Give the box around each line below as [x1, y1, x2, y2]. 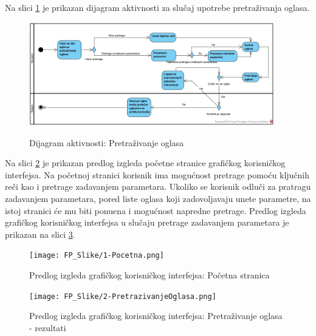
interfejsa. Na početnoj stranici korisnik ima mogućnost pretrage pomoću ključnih [5, 168, 310, 181]
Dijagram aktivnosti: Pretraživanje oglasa [29, 136, 184, 149]
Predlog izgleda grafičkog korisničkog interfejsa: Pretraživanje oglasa [29, 309, 283, 322]
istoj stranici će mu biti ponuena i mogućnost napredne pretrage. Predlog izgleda [5, 204, 306, 217]
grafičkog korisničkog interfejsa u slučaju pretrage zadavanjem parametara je [5, 216, 289, 229]
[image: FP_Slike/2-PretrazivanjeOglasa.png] [29, 292, 216, 301]
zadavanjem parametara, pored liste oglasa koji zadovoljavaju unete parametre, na [5, 192, 311, 204]
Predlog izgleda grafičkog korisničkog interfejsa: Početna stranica [29, 268, 270, 281]
